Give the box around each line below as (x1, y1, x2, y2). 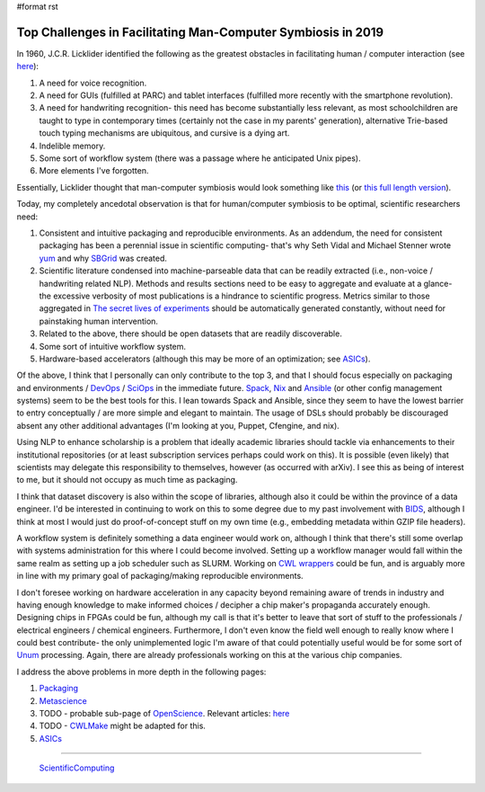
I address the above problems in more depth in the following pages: (16, 666, 267, 677)
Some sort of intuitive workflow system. (39, 341, 187, 352)
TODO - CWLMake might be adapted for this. (39, 720, 207, 732)
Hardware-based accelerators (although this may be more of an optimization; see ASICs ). (39, 353, 371, 364)
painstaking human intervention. (39, 316, 159, 326)
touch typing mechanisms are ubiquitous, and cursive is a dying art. (39, 128, 290, 138)
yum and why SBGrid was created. (39, 253, 168, 263)
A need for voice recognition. (39, 77, 147, 88)
